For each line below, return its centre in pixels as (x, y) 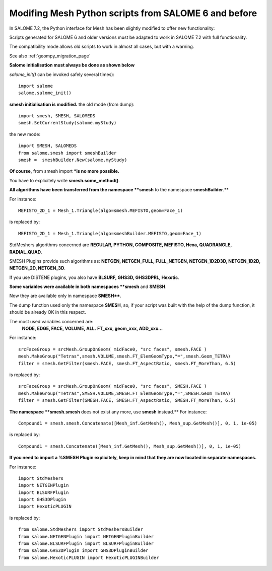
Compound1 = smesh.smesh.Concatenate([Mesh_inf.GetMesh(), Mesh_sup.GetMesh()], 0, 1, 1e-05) (138, 423)
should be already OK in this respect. (48, 312)
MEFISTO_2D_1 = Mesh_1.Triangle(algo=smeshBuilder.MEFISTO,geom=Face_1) (110, 233)
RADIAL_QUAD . (26, 252)
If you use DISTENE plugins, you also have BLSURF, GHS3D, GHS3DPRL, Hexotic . (94, 277)
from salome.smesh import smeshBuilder (67, 153)
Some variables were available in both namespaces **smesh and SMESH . (88, 287)
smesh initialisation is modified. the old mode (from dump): (72, 104)
